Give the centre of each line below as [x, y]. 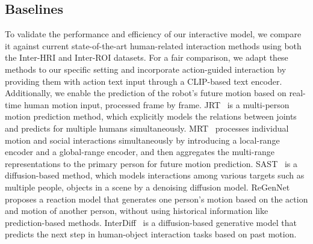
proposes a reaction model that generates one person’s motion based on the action [156, 199]
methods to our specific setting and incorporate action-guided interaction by [146, 69]
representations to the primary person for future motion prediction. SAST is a [151, 163]
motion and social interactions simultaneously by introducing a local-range [142, 140]
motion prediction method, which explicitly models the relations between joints [151, 116]
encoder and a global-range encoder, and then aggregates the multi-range [140, 152]
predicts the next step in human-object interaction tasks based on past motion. [151, 234]
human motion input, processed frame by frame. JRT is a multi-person [156, 104]
